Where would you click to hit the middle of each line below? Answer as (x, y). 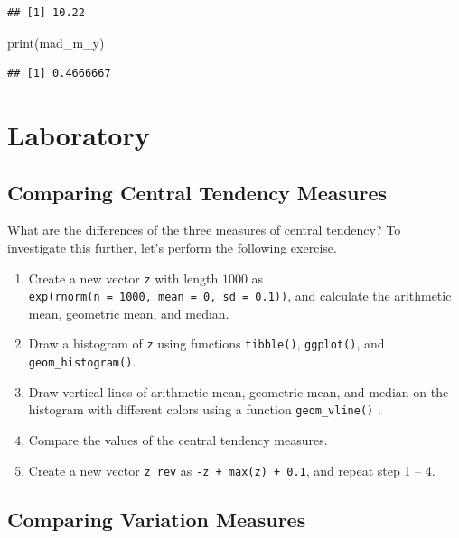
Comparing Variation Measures (157, 519)
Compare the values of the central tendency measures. (178, 440)
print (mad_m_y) (56, 42)
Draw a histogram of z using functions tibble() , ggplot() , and (206, 343)
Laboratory (79, 134)
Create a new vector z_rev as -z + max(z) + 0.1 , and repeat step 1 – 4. (232, 470)
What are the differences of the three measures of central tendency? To (204, 230)
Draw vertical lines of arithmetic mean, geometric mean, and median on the (239, 391)
